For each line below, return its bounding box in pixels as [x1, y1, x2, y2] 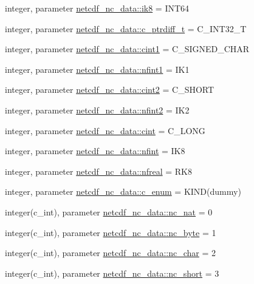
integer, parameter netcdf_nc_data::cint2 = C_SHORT [5, 83, 215, 96]
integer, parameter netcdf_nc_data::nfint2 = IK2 [5, 103, 190, 116]
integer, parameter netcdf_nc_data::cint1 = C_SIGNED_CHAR [5, 42, 250, 55]
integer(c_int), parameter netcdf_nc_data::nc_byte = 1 [5, 226, 216, 238]
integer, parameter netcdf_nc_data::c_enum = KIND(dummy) [5, 185, 241, 198]
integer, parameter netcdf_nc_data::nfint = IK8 [5, 144, 185, 157]
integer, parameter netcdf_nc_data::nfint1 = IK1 [5, 63, 190, 75]
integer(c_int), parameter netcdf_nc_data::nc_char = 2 [5, 246, 216, 259]
